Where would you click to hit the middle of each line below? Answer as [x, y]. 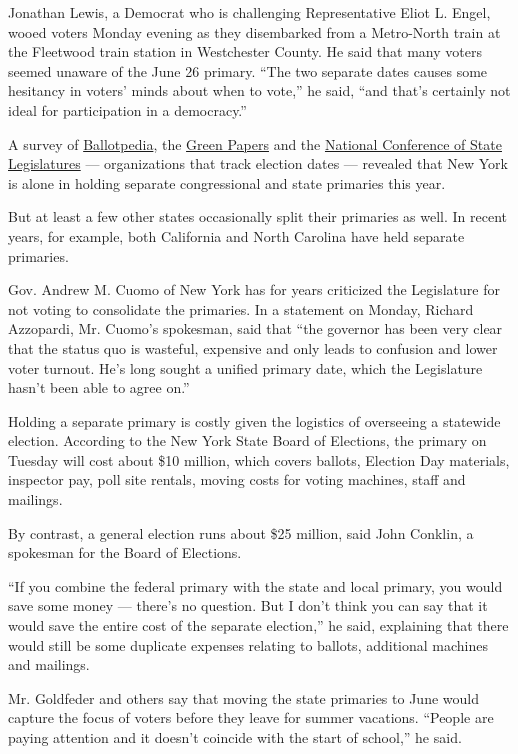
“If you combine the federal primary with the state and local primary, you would [255, 585]
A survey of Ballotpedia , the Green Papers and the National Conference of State [255, 143]
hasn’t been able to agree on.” [99, 387]
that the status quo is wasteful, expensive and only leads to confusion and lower [253, 347]
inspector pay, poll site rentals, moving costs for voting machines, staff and [237, 479]
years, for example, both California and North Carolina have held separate [236, 235]
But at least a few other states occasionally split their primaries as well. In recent [258, 216]
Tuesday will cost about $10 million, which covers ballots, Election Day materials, [259, 459]
